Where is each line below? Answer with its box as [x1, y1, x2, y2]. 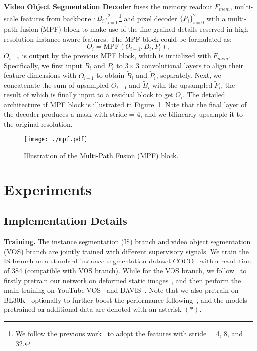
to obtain [96, 70, 125, 80]
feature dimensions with [4, 70, 77, 80]
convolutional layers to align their [141, 60, 244, 70]
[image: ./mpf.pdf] [24, 136, 87, 143]
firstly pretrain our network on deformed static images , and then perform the [4, 275, 241, 285]
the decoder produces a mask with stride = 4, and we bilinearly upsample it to [4, 109, 243, 119]
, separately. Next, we [156, 70, 221, 80]
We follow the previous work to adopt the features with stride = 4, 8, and [15, 328, 243, 338]
